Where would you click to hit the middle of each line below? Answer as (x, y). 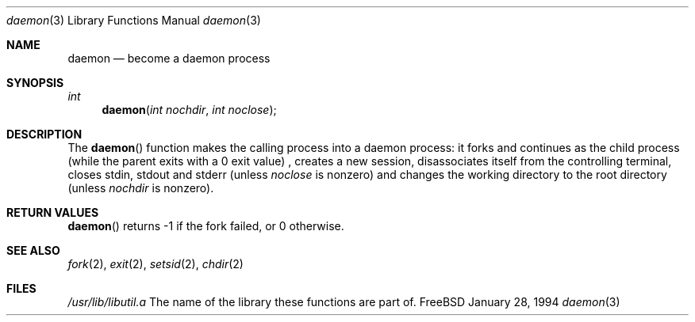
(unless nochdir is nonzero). (141, 188)
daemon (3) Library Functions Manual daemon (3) (134, 20)
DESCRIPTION (44, 134)
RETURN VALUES (53, 212)
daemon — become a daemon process (169, 58)
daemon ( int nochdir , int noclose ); (189, 110)
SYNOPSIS (35, 83)
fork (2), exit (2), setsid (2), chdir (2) (156, 264)
